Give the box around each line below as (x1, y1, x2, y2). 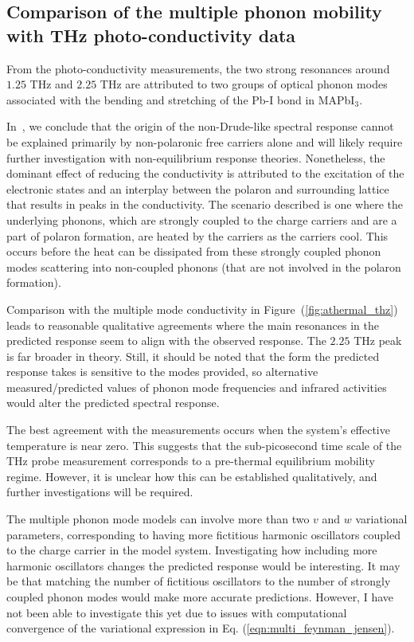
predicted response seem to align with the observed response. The (6, 332, 326, 349)
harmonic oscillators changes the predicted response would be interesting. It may (6, 557, 400, 573)
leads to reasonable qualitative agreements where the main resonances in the (6, 316, 379, 333)
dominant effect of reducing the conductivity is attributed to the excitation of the (6, 165, 404, 182)
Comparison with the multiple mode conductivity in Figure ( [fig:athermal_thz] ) (6, 300, 398, 317)
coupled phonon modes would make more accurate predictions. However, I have (6, 589, 393, 605)
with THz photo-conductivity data (6, 22, 296, 47)
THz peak (353, 332, 402, 349)
